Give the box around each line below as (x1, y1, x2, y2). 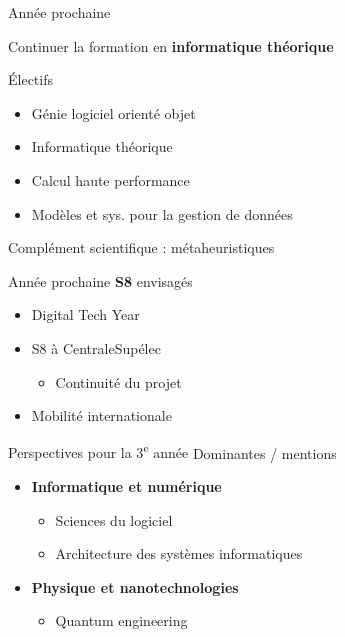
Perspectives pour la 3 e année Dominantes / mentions (8, 439, 337, 463)
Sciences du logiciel (55, 509, 173, 530)
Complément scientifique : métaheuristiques (8, 237, 275, 258)
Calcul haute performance (31, 169, 190, 190)
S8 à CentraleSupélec (31, 337, 161, 358)
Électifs (8, 69, 53, 90)
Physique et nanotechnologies (31, 576, 239, 597)
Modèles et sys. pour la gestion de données (31, 203, 293, 224)
